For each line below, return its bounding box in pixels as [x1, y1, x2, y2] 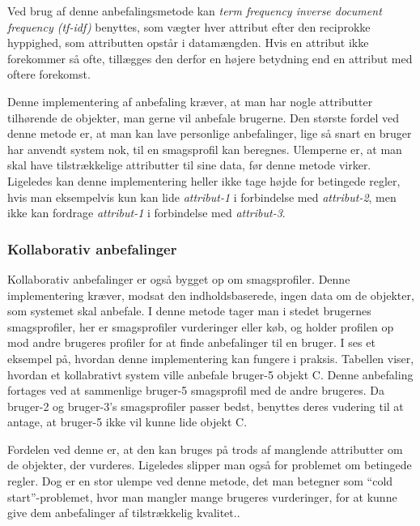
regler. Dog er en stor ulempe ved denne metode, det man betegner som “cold [7, 473, 393, 490]
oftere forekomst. [7, 66, 91, 83]
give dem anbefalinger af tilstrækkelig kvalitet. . [7, 504, 240, 521]
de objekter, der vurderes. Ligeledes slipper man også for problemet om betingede [7, 456, 412, 473]
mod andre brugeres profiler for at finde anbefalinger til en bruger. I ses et [7, 334, 375, 351]
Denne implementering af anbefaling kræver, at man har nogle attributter [7, 92, 373, 109]
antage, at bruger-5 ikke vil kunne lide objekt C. [7, 413, 248, 430]
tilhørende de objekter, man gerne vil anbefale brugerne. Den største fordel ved [7, 109, 400, 126]
